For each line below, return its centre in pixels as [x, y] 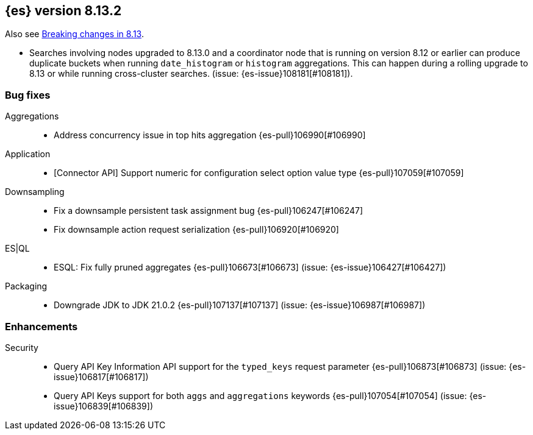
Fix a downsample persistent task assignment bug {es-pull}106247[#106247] [209, 211]
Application [28, 154]
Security [22, 347]
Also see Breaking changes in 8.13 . [74, 34]
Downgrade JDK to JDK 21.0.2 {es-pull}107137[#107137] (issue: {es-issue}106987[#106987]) [240, 305]
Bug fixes [28, 95]
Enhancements [41, 326]
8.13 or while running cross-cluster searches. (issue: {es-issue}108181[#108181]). [191, 74]
